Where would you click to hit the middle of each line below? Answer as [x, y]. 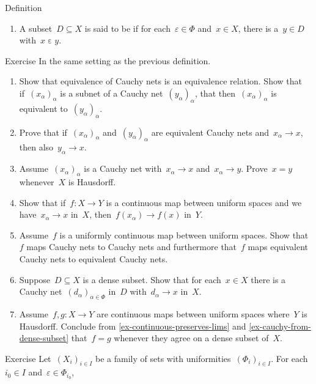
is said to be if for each [127, 28]
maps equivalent [278, 247]
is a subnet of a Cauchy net [112, 93]
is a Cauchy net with [123, 168]
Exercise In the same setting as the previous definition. [108, 60]
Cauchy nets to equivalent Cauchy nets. [94, 258]
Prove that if [43, 132]
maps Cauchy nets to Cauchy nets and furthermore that [132, 247]
